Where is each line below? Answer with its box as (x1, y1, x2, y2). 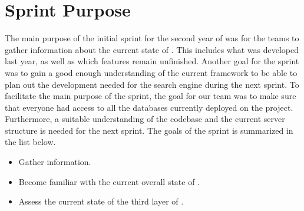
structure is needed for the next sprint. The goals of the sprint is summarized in (5, 124, 293, 136)
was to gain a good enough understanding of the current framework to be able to (5, 66, 298, 78)
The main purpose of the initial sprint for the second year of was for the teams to (5, 32, 299, 44)
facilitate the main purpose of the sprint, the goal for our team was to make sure (5, 90, 296, 102)
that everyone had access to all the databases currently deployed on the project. (5, 101, 293, 113)
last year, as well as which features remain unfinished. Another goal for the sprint (5, 55, 299, 67)
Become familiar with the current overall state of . (18, 175, 200, 187)
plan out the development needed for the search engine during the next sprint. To (5, 78, 299, 90)
